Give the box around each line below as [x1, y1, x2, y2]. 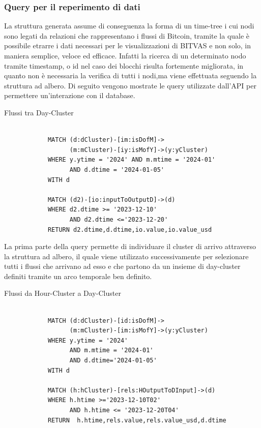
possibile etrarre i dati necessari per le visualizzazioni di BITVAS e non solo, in [4, 40, 251, 51]
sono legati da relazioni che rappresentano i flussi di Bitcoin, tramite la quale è [4, 30, 250, 41]
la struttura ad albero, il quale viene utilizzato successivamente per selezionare [4, 251, 249, 261]
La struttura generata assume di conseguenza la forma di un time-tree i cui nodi [4, 20, 254, 31]
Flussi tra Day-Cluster [4, 107, 74, 117]
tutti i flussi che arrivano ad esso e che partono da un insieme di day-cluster [4, 261, 241, 271]
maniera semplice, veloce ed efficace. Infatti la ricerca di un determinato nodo [4, 50, 246, 60]
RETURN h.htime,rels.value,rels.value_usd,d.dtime [47, 416, 226, 424]
